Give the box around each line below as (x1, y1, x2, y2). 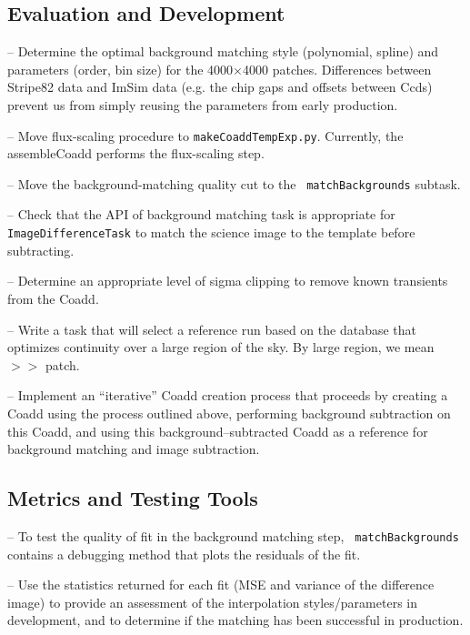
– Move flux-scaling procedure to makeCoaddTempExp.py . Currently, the (7, 126, 404, 145)
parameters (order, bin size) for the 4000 (7, 59, 234, 78)
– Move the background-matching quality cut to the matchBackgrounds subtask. (7, 174, 461, 193)
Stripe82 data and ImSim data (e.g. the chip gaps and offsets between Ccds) (7, 77, 433, 96)
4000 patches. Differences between (242, 59, 432, 78)
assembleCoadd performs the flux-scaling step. (7, 144, 265, 163)
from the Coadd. (7, 288, 99, 307)
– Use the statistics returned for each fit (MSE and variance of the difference (7, 575, 435, 594)
